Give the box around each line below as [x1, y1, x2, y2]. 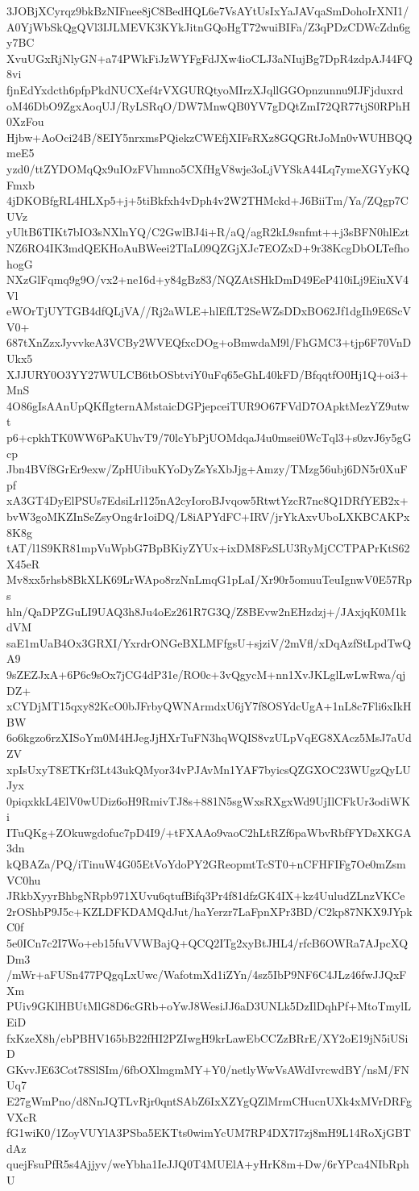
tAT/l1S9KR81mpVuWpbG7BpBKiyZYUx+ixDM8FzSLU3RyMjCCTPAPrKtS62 [6, 539, 410, 556]
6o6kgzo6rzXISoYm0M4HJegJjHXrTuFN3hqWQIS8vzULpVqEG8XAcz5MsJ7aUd [6, 729, 412, 746]
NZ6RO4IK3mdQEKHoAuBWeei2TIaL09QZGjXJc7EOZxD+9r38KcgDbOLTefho [6, 239, 409, 256]
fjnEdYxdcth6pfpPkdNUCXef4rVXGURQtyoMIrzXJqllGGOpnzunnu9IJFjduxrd [6, 81, 404, 98]
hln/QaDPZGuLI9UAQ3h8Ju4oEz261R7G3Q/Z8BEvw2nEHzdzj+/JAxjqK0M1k [6, 602, 407, 619]
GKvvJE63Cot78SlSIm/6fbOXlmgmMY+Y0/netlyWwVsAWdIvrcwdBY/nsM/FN [6, 1060, 410, 1077]
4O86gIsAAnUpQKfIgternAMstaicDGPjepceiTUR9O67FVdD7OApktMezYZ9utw [6, 397, 409, 414]
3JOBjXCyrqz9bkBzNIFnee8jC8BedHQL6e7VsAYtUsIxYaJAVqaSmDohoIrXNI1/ [6, 2, 409, 19]
